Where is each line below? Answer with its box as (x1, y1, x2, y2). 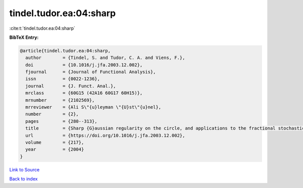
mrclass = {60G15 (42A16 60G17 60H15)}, (25, 90, 143, 96)
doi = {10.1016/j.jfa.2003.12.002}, (25, 62, 143, 68)
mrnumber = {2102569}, (25, 97, 95, 103)
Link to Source (9, 166, 40, 172)
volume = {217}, (25, 140, 84, 145)
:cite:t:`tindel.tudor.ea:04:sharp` (9, 25, 76, 31)
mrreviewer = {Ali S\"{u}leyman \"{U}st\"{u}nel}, (25, 104, 162, 110)
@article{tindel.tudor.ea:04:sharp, (20, 48, 111, 53)
